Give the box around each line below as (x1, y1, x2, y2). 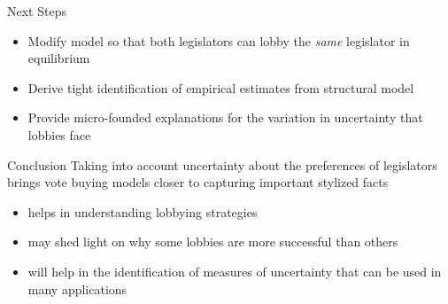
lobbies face (27, 125, 91, 144)
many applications (27, 279, 127, 298)
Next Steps (7, 2, 66, 19)
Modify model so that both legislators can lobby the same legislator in (27, 31, 410, 50)
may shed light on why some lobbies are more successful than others (27, 232, 398, 251)
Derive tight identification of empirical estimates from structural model (27, 78, 414, 97)
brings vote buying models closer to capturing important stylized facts (7, 173, 389, 191)
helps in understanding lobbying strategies (27, 202, 258, 221)
